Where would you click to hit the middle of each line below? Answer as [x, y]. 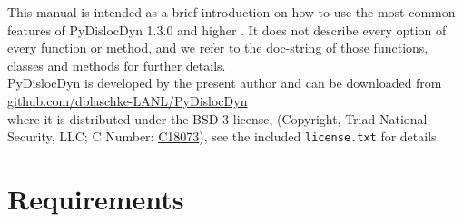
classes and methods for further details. [117, 65]
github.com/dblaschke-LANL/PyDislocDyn [128, 100]
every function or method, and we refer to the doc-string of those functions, [218, 48]
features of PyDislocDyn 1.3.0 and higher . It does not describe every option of [227, 29]
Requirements [96, 198]
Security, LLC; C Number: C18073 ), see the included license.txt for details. [224, 136]
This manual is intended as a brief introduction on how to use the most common [231, 12]
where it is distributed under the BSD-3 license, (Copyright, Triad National [217, 118]
